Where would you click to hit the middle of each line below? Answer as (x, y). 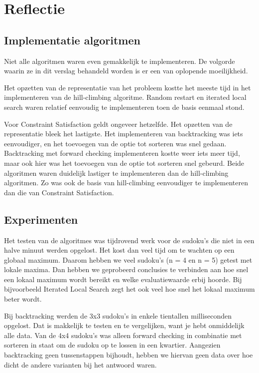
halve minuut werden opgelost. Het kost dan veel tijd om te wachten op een (119, 250)
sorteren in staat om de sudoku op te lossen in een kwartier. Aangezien (112, 345)
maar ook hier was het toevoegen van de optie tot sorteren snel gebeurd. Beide (124, 163)
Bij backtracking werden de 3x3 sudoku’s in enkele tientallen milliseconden (118, 315)
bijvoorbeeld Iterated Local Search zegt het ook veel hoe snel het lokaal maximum (129, 289)
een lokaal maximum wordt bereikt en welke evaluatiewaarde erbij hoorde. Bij (123, 279)
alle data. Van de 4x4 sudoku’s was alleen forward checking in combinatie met (123, 335)
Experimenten (41, 219)
